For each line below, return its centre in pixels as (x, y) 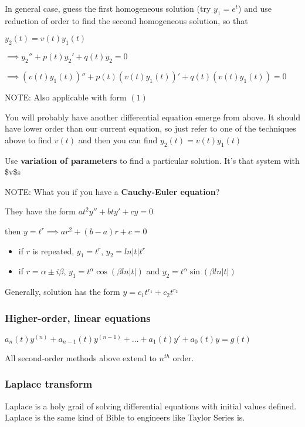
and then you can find (118, 139)
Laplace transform (49, 384)
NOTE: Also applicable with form (66, 97)
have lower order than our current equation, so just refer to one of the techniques (150, 128)
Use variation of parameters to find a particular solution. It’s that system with (152, 160)
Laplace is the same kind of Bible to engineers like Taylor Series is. (125, 417)
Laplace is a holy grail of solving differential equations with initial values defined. (151, 406)
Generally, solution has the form (62, 292)
